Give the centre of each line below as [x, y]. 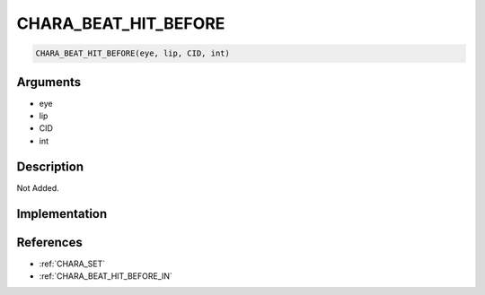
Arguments [49, 82]
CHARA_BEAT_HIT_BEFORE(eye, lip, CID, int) [133, 53]
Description [50, 166]
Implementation [62, 214]
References [49, 242]
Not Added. [38, 187]
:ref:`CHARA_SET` [72, 264]
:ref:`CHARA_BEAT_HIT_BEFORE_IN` [106, 276]
